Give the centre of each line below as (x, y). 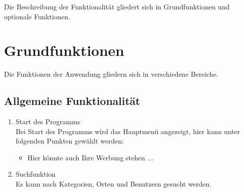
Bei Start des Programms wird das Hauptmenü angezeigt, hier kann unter (128, 131)
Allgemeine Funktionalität (72, 101)
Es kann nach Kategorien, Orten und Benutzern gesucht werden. (114, 184)
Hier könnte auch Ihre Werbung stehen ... (90, 157)
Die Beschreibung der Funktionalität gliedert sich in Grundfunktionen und (117, 6)
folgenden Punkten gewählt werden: (70, 141)
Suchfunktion (36, 174)
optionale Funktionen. (37, 16)
